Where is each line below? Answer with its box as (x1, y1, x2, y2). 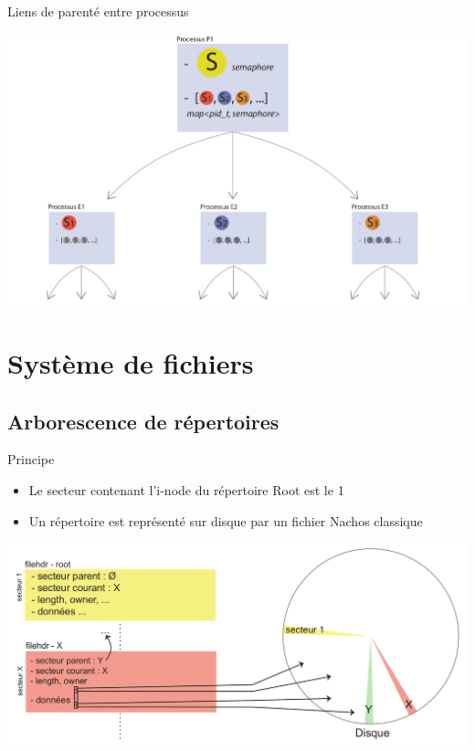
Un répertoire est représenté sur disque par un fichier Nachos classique (28, 511, 423, 530)
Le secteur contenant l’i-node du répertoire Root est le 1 (28, 480, 344, 499)
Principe (7, 450, 55, 469)
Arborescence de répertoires (7, 407, 280, 435)
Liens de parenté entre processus (7, 2, 189, 20)
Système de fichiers (7, 344, 254, 381)
